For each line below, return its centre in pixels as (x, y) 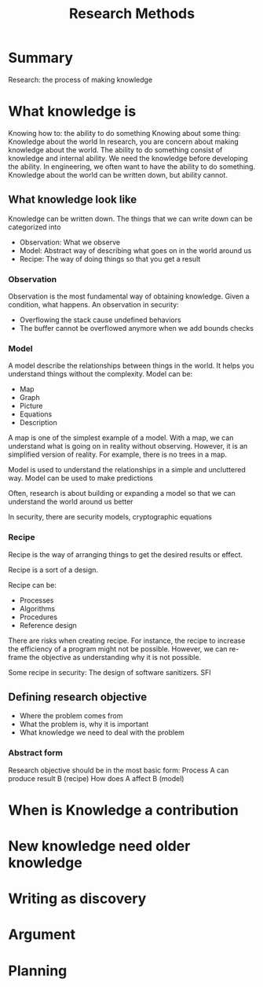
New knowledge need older (99, 846)
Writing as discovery (77, 899)
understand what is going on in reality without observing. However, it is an (128, 446)
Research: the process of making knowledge (80, 79)
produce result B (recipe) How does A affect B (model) (96, 778)
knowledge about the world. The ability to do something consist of (115, 149)
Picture (31, 406)
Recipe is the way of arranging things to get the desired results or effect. (126, 554)
